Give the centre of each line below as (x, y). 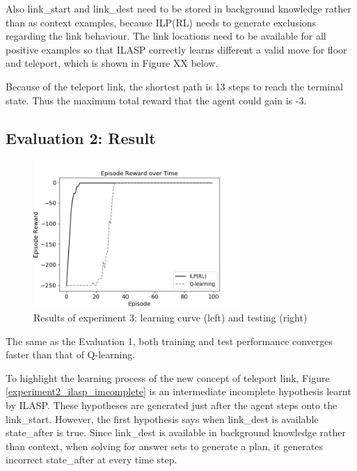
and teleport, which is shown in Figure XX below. (112, 63)
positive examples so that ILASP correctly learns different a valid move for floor (176, 49)
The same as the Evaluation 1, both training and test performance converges (169, 341)
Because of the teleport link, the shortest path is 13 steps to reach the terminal (174, 86)
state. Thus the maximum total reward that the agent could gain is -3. (156, 100)
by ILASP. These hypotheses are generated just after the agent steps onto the (172, 405)
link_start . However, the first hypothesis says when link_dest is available (162, 418)
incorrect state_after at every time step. (92, 460)
